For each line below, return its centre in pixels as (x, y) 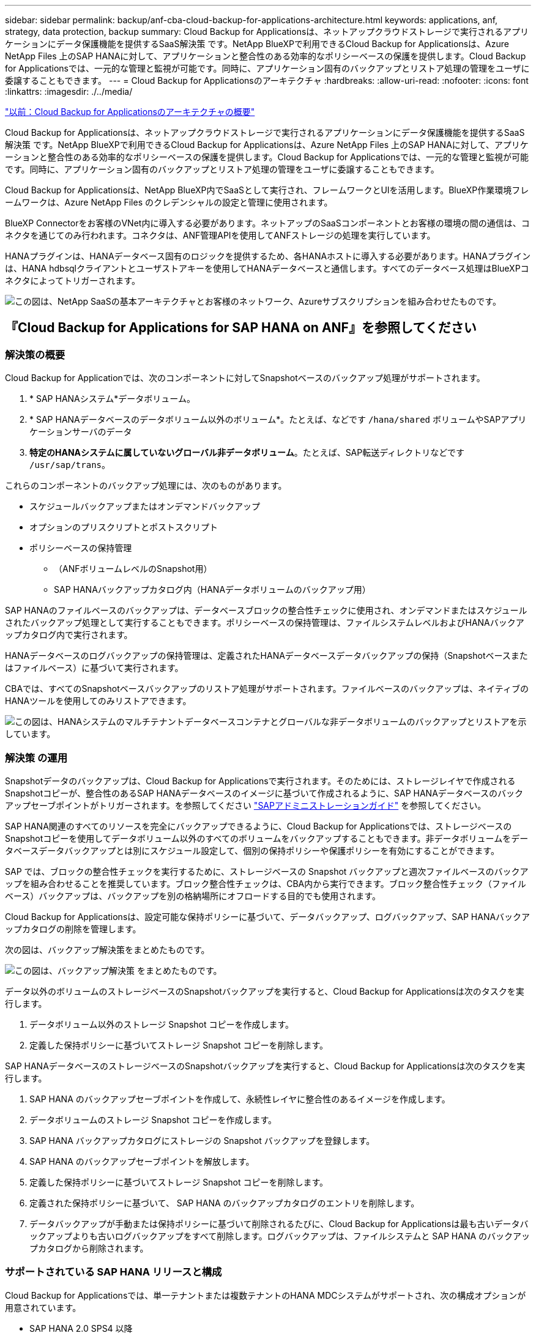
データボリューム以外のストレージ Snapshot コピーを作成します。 (162, 1024)
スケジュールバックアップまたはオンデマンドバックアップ (145, 507)
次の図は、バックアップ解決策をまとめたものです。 (107, 949)
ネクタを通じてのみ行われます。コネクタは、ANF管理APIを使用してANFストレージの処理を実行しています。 (220, 235)
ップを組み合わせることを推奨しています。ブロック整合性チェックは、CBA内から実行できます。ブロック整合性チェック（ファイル (266, 883)
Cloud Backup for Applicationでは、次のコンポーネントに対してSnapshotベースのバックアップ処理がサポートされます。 (245, 378)
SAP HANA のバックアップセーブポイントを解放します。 (142, 1161)
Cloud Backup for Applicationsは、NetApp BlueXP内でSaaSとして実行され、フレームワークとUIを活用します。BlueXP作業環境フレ (267, 190)
